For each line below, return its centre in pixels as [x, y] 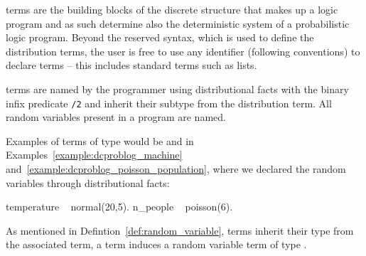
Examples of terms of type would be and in [100, 140]
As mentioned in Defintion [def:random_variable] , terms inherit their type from [180, 230]
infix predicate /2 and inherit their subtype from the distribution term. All [169, 103]
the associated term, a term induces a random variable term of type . [156, 244]
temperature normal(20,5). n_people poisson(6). [119, 207]
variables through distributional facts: [88, 182]
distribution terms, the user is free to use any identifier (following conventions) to [183, 51]
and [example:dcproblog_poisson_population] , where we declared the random [176, 169]
